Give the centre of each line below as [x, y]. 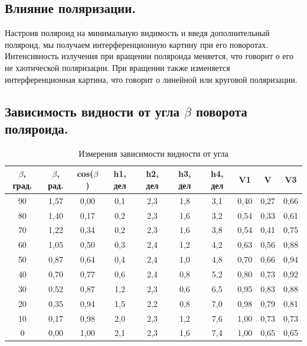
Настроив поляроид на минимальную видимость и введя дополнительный [137, 33]
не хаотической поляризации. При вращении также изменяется [117, 67]
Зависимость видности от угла [92, 111]
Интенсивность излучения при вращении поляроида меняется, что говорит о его [149, 56]
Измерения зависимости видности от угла [153, 153]
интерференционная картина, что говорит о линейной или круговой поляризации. [151, 79]
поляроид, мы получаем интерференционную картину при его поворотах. [137, 44]
